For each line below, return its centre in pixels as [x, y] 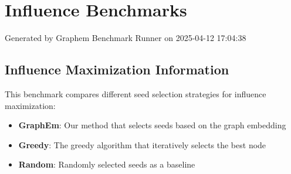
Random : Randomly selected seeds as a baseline [107, 164]
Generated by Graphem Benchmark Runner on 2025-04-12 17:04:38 [126, 38]
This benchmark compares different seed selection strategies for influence [136, 93]
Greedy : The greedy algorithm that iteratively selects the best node [142, 144]
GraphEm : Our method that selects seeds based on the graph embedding [152, 125]
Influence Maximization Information [117, 69]
